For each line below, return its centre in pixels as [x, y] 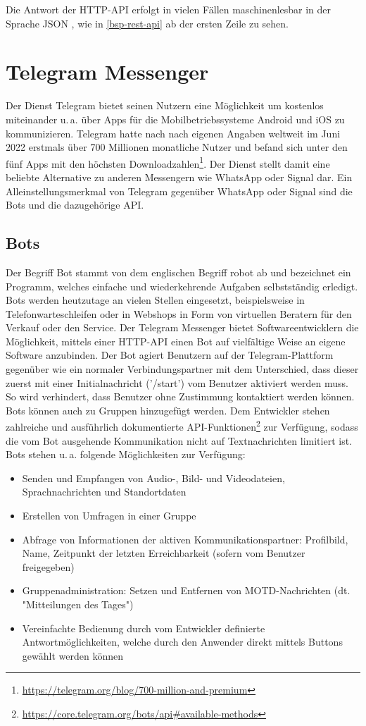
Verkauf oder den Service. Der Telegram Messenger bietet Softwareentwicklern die [182, 327]
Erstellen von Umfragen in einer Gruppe [109, 516]
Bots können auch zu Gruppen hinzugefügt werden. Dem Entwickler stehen [168, 410]
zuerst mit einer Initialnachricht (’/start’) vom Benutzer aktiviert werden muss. [177, 382]
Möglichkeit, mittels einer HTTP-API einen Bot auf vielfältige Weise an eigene [176, 341]
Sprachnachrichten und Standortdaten [104, 492]
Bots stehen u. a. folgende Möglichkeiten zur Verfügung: [126, 454]
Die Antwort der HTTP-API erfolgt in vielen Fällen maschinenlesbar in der [169, 9]
